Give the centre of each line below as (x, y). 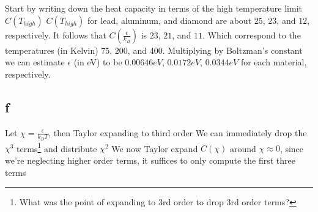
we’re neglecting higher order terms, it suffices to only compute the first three (150, 160)
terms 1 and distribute (57, 147)
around (243, 148)
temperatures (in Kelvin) (52, 50)
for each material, (274, 62)
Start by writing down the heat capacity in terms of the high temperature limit (154, 8)
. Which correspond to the (252, 35)
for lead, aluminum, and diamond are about (170, 20)
